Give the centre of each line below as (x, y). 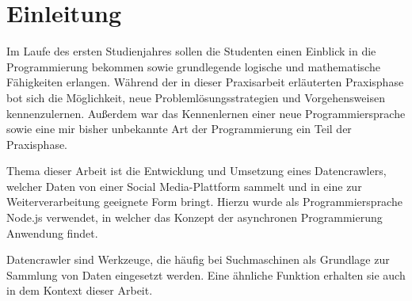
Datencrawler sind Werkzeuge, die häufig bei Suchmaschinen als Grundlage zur (198, 259)
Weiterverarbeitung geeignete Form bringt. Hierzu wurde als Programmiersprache (204, 202)
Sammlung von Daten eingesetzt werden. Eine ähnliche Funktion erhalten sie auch (206, 274)
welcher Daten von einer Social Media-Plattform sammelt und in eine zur (184, 186)
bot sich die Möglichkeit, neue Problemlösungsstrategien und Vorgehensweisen (196, 97)
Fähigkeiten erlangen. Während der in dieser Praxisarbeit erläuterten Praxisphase (205, 82)
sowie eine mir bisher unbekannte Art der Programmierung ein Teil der (179, 129)
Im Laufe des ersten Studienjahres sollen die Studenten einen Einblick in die (191, 51)
